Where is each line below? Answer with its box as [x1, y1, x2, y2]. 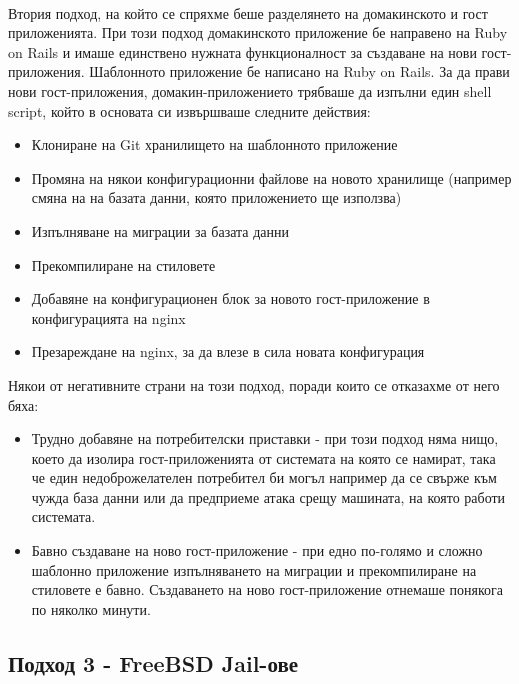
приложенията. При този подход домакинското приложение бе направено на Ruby [8, 22, 508, 43]
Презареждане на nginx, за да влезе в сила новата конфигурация [31, 341, 425, 362]
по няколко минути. [31, 598, 151, 619]
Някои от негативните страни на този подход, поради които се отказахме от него [8, 374, 500, 395]
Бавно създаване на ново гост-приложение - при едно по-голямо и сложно [31, 540, 483, 561]
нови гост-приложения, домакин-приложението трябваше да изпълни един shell [8, 80, 492, 101]
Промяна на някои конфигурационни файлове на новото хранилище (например [31, 167, 512, 188]
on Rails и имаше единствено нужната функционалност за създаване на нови [8, 41, 477, 62]
